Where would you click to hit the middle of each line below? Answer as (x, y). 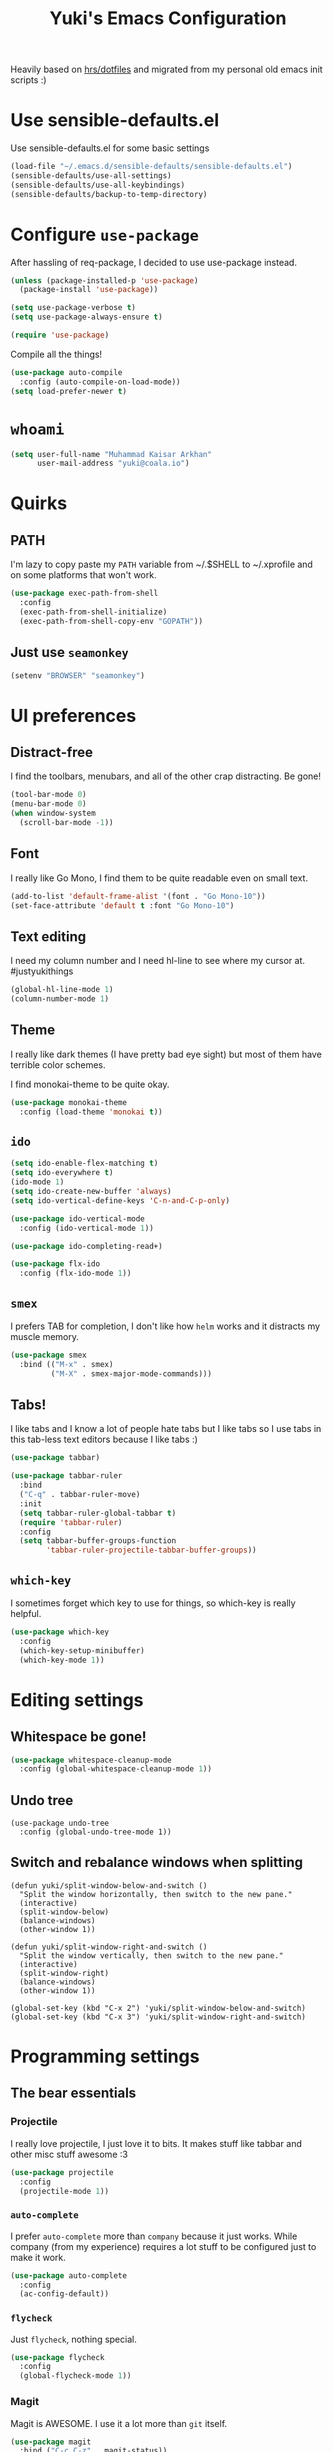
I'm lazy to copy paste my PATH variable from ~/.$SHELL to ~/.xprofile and (161, 564)
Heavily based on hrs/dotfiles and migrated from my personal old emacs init (166, 69)
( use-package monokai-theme (69, 1102)
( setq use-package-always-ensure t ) (86, 317)
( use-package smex (48, 1355)
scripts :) (28, 80)
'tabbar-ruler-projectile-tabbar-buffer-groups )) (151, 1550)
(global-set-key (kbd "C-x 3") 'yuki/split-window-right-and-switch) (158, 2017)
